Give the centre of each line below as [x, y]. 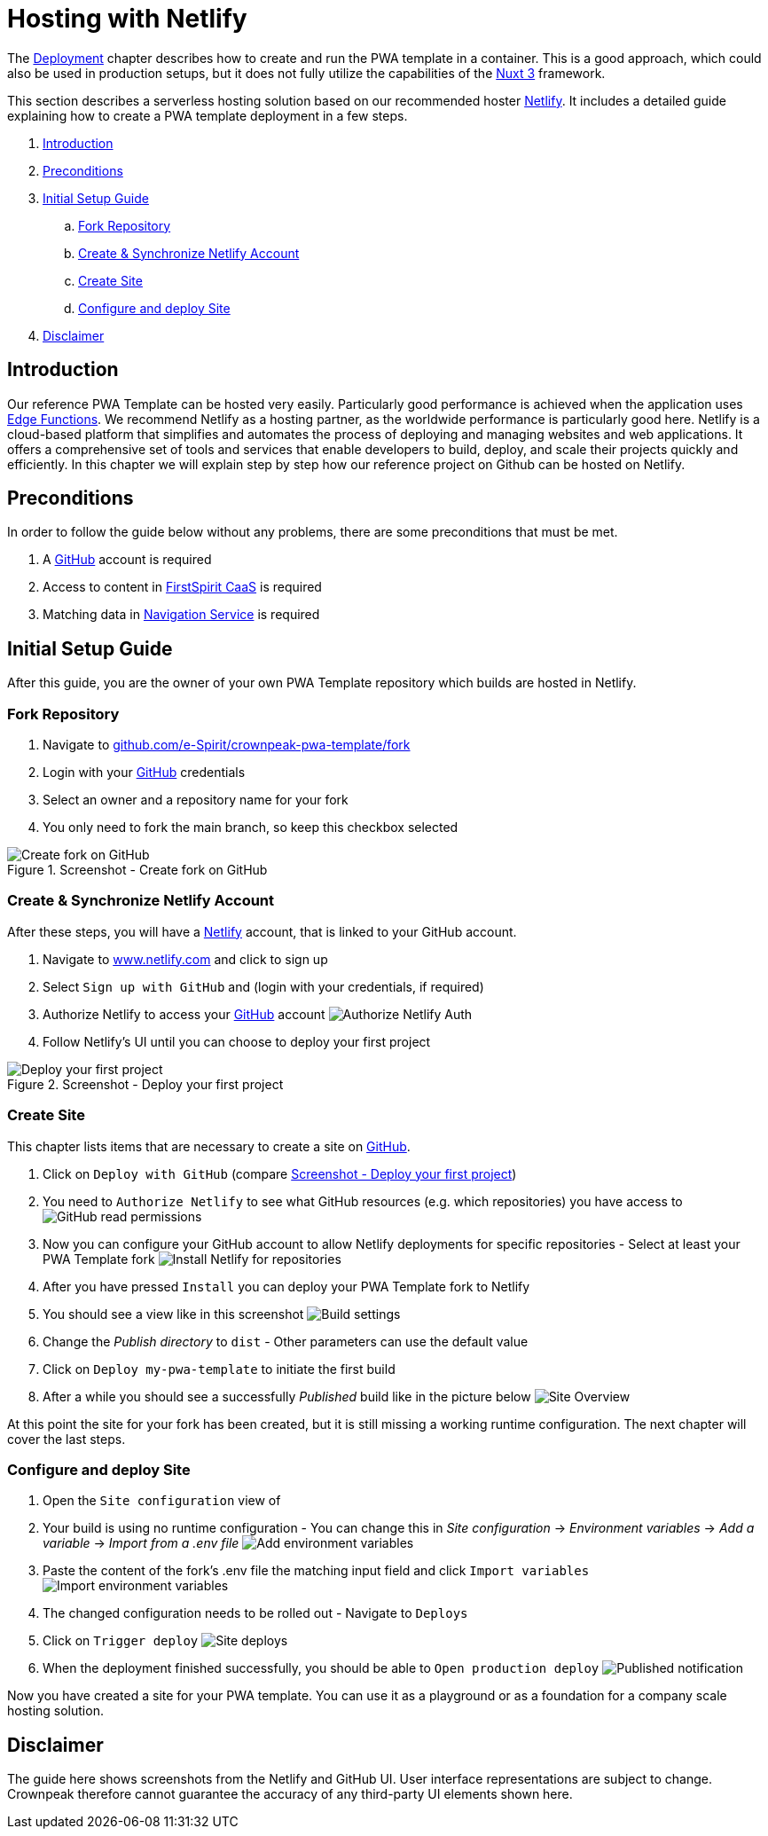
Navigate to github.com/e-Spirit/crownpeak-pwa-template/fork [227, 745]
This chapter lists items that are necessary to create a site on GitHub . [209, 1146]
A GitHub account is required [127, 560]
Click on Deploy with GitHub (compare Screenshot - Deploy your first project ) [280, 1173]
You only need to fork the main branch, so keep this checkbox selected [251, 828]
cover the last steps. [67, 1439]
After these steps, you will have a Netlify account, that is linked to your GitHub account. [262, 931]
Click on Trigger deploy [121, 1641]
